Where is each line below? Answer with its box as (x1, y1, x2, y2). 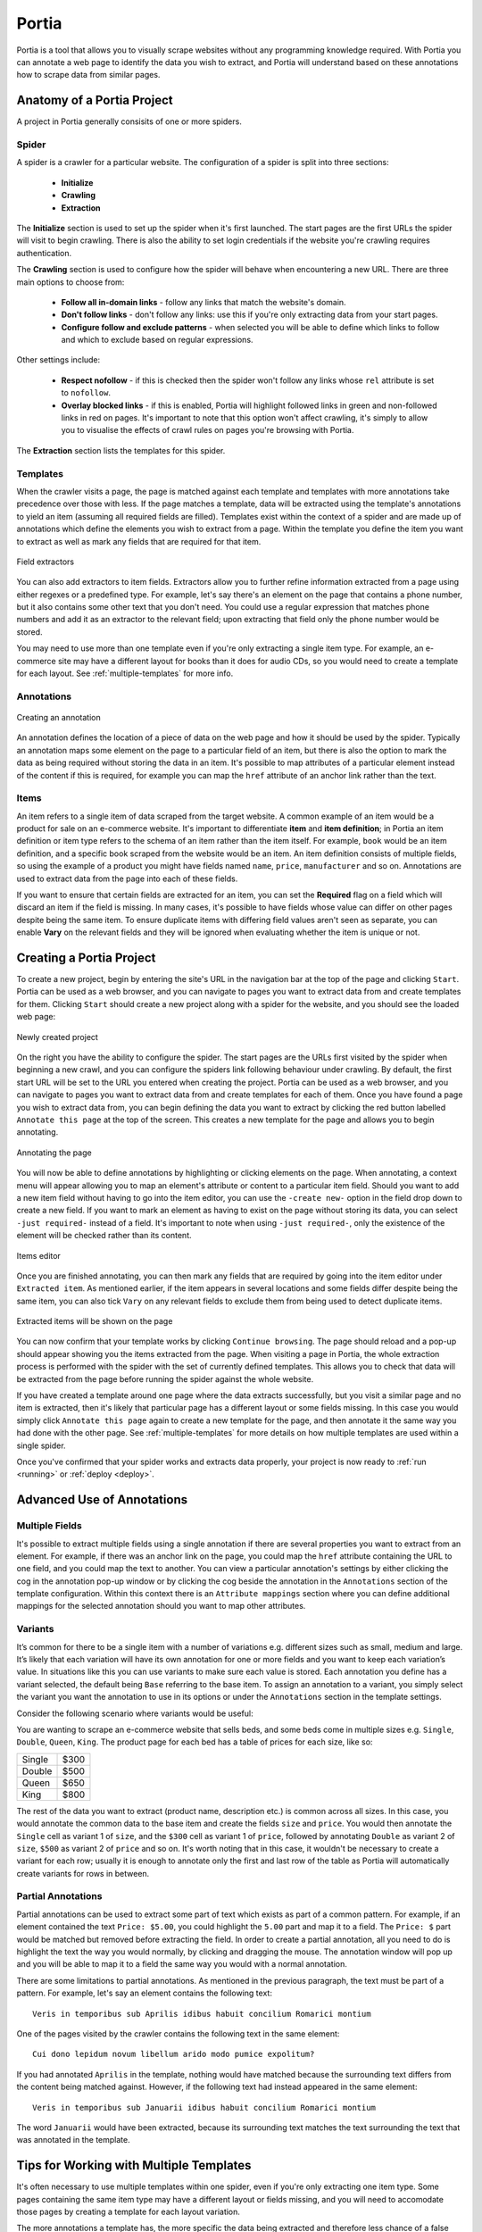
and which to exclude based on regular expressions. (61, 335, 253, 346)
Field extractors (16, 556, 75, 567)
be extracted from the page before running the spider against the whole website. (16, 1373, 314, 1384)
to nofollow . (61, 387, 112, 398)
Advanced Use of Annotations (16, 1492, 187, 1508)
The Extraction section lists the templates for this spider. (16, 445, 226, 455)
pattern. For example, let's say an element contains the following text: (16, 1987, 272, 1999)
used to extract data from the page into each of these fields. (16, 873, 238, 884)
